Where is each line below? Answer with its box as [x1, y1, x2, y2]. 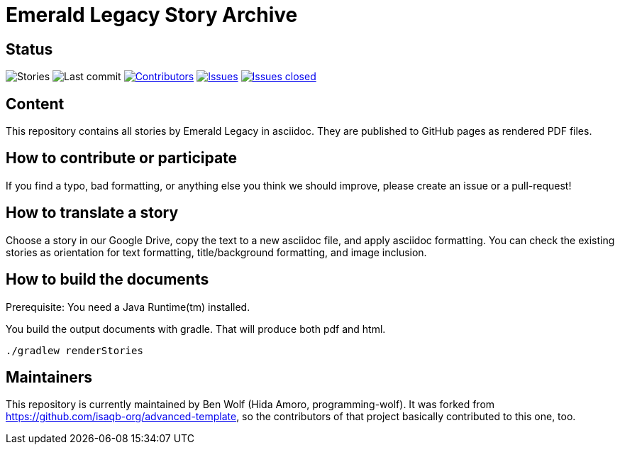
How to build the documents [6, 270, 209, 289]
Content [6, 94, 65, 113]
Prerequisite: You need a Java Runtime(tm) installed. [6, 300, 250, 313]
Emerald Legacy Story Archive [6, 3, 298, 27]
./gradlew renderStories [6, 344, 143, 356]
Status [6, 40, 53, 58]
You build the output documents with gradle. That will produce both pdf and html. [6, 322, 386, 335]
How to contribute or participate [6, 149, 238, 168]
